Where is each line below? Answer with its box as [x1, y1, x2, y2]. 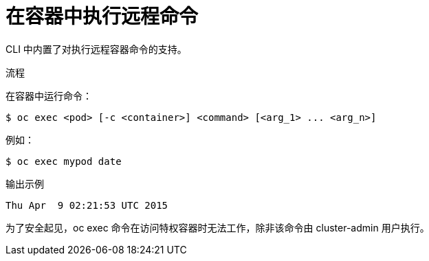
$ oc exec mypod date [5, 155, 122, 167]
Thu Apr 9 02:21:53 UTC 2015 [5, 199, 168, 211]
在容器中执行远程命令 [5, 5, 199, 28]
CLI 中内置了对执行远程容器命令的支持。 [5, 43, 187, 55]
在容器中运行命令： [5, 89, 92, 102]
